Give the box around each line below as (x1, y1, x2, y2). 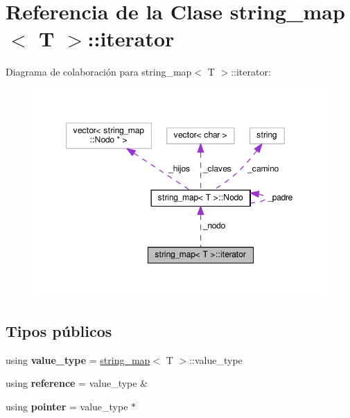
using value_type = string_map (6, 352, 150, 367)
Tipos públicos (6, 320, 112, 341)
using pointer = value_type (6, 399, 128, 413)
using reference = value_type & (6, 376, 148, 390)
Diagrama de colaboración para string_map (6, 64, 192, 79)
